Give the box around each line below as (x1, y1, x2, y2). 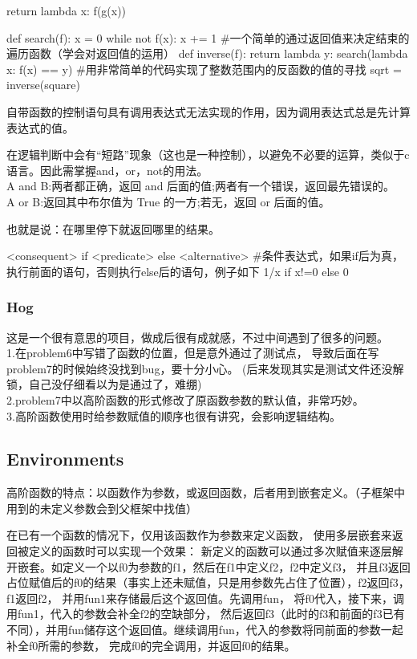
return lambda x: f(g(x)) (6, 2, 127, 18)
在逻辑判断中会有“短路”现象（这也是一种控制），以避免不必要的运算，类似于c (6, 146, 410, 163)
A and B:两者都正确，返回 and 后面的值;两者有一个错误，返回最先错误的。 (6, 177, 395, 194)
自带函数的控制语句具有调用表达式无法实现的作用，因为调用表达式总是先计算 (6, 103, 411, 120)
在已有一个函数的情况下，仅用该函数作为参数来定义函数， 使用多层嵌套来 (6, 527, 392, 543)
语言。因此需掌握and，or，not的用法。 (6, 161, 208, 178)
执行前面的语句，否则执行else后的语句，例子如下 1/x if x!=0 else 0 (6, 262, 349, 279)
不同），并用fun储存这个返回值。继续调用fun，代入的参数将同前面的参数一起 (6, 621, 403, 638)
